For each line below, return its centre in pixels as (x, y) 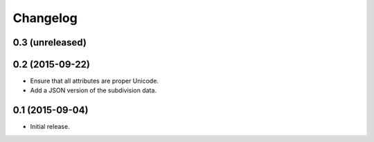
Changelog (45, 18)
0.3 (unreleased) (50, 42)
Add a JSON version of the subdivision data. (93, 90)
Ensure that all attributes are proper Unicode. (95, 81)
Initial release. (50, 127)
